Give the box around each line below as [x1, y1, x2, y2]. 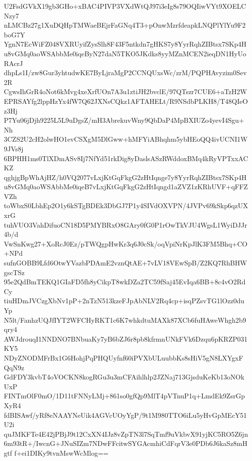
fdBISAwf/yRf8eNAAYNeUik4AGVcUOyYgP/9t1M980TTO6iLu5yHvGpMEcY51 [4, 410, 247, 420]
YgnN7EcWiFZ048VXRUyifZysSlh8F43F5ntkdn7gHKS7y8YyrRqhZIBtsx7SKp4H [4, 39, 247, 49]
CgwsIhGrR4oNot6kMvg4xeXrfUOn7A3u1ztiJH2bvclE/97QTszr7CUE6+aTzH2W [4, 86, 247, 97]
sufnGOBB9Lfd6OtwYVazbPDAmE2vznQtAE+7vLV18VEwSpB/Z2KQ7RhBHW [4, 258, 247, 268]
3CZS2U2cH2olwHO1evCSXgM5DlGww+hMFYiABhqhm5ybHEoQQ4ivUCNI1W [4, 134, 248, 144]
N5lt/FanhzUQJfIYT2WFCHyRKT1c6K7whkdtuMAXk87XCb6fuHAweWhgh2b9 [4, 314, 246, 325]
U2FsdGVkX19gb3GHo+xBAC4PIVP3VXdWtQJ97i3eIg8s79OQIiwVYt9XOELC [4, 1, 246, 11]
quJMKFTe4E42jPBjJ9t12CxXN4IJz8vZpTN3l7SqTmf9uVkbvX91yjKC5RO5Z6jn [4, 428, 248, 439]
